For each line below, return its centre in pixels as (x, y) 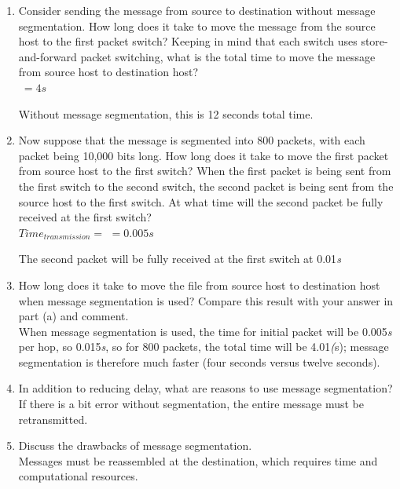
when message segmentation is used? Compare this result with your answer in (206, 300)
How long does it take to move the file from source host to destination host (199, 285)
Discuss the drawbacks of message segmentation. (135, 445)
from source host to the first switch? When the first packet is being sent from (205, 171)
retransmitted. (53, 419)
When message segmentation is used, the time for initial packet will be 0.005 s (205, 331)
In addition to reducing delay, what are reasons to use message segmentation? (206, 388)
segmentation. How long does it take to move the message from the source (197, 26)
